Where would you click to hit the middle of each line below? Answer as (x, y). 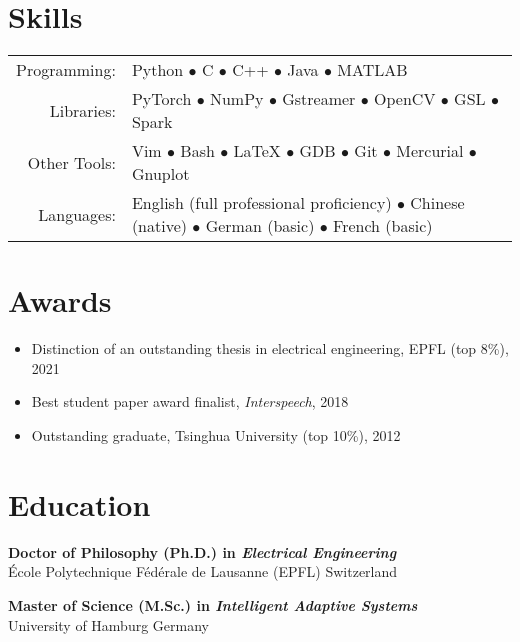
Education (79, 503)
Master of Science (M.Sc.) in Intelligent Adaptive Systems (213, 604)
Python (157, 70)
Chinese (437, 203)
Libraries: (82, 110)
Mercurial (430, 151)
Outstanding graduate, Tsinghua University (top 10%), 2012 (216, 435)
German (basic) (260, 226)
